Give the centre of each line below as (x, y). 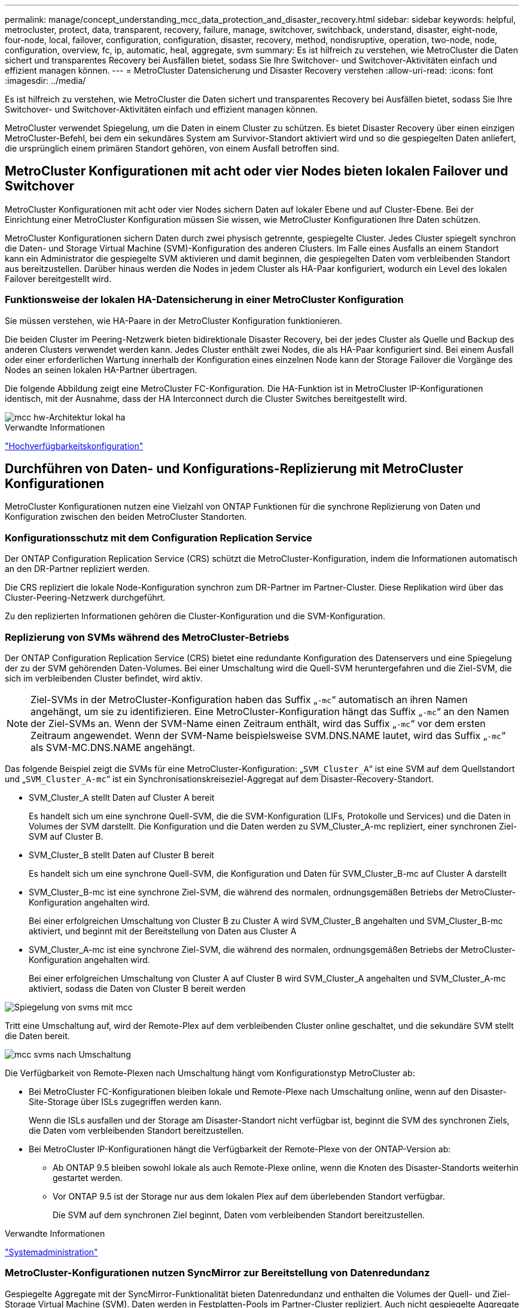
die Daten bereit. (37, 1035)
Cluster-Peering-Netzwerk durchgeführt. (85, 598)
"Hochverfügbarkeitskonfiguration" (74, 446)
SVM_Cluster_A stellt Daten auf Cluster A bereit (122, 797)
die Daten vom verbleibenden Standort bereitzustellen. (136, 1130)
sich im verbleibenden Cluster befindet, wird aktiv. (104, 678)
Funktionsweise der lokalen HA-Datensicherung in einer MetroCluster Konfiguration (204, 300)
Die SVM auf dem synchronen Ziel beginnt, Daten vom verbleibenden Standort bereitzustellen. (239, 1215)
